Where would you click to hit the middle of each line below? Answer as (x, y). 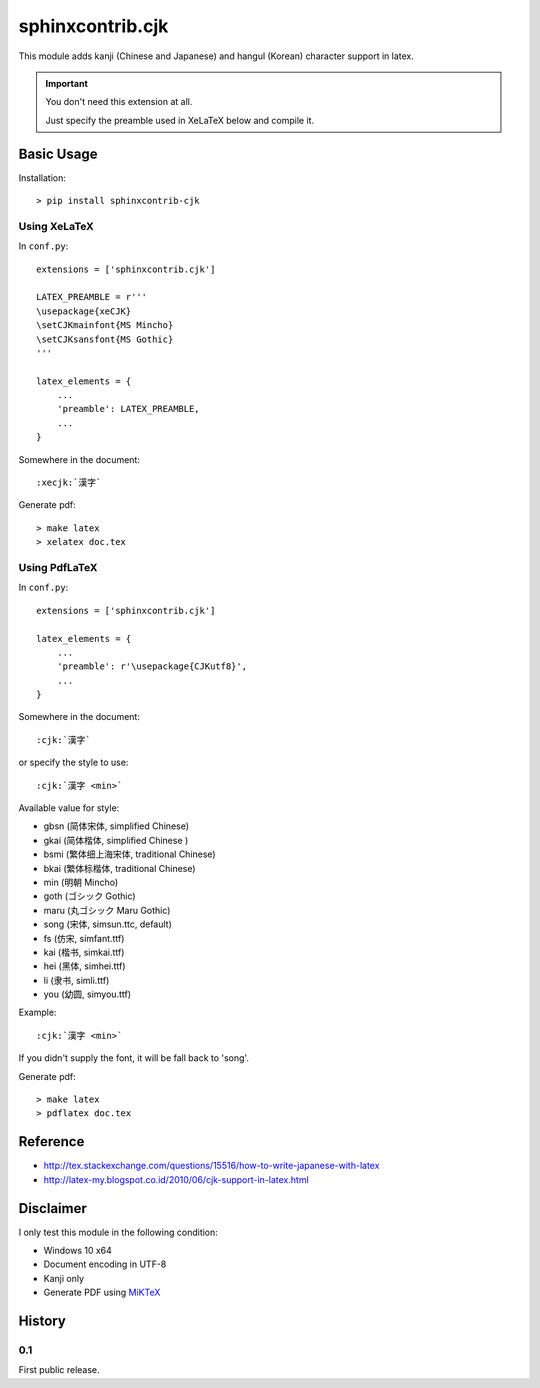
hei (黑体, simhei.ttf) (84, 966)
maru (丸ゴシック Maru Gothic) (107, 910)
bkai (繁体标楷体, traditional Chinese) (119, 868)
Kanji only (64, 1278)
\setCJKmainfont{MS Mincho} (105, 325)
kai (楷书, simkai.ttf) (84, 952)
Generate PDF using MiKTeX (102, 1292)
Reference (51, 1141)
